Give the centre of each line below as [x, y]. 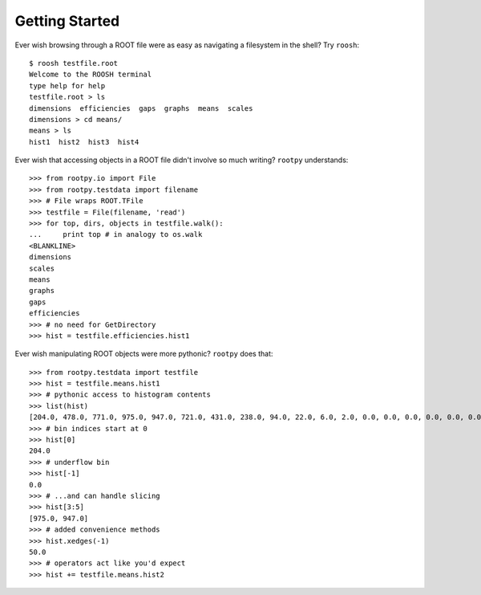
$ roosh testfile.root [74, 63]
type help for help [67, 86]
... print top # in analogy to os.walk [116, 234]
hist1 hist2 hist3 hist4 [84, 142]
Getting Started [67, 21]
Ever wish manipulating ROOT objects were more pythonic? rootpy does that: [144, 354]
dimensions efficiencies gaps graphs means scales [141, 108]
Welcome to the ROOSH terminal [91, 75]
